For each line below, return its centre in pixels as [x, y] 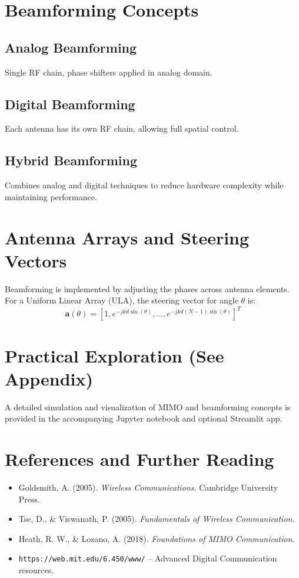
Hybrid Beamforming [71, 160]
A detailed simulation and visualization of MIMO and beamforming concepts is [148, 406]
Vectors [36, 260]
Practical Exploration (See [114, 355]
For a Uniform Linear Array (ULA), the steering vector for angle [122, 300]
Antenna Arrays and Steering [127, 237]
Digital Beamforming [70, 104]
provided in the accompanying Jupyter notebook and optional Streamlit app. [144, 418]
